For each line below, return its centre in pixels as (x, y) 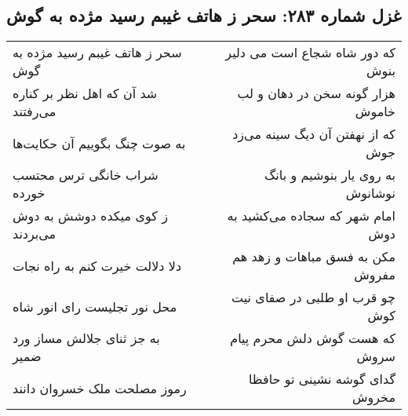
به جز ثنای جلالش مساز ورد (86, 338)
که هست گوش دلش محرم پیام (313, 338)
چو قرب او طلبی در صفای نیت (313, 297)
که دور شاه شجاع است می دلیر (310, 53)
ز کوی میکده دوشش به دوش (90, 216)
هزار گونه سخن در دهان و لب (316, 93)
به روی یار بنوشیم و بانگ (330, 175)
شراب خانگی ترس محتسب (86, 175)
